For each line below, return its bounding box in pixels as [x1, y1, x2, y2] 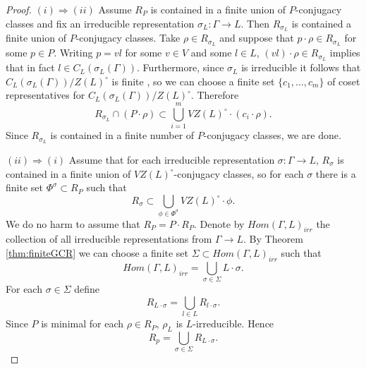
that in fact [6, 60, 55, 75]
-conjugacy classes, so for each [173, 166, 304, 181]
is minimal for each [41, 316, 123, 331]
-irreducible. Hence [193, 316, 274, 331]
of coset [327, 73, 360, 88]
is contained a [291, 16, 352, 30]
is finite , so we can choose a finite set [111, 73, 275, 88]
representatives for [6, 87, 85, 102]
